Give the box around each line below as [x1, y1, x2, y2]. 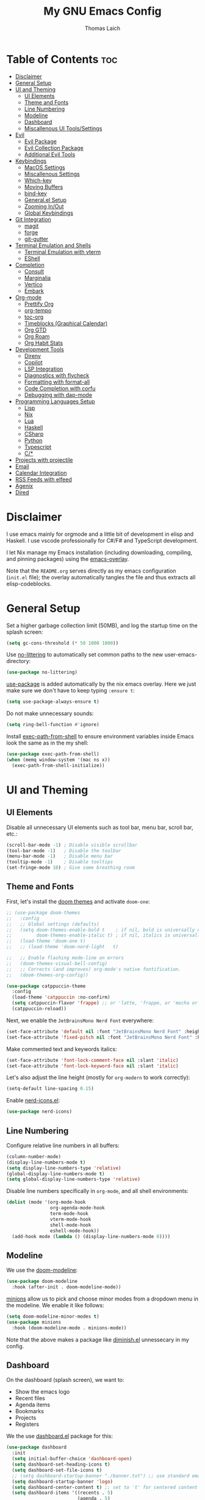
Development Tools [15, 346, 64, 353]
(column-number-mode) [6, 1153, 62, 1160]
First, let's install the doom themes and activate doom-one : [6, 897, 151, 905]
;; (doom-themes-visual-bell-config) [6, 960, 108, 967]
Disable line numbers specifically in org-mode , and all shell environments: [6, 1187, 189, 1195]
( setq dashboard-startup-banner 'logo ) [12, 1479, 113, 1485]
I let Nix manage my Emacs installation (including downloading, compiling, [6, 549, 193, 556]
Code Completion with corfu [24, 384, 96, 392]
